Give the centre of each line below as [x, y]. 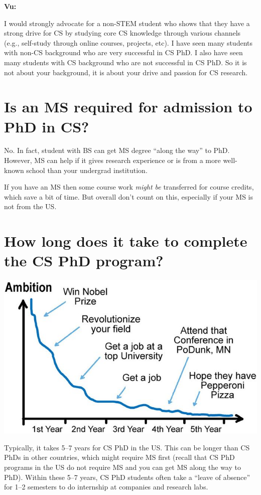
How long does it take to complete [126, 241]
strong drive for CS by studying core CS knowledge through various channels [122, 33]
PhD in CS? [47, 126]
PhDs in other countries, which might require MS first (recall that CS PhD [119, 457]
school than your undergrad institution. [87, 170]
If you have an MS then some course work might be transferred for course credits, [129, 187]
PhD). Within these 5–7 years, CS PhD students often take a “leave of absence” [127, 477]
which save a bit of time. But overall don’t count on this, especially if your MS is [129, 196]
